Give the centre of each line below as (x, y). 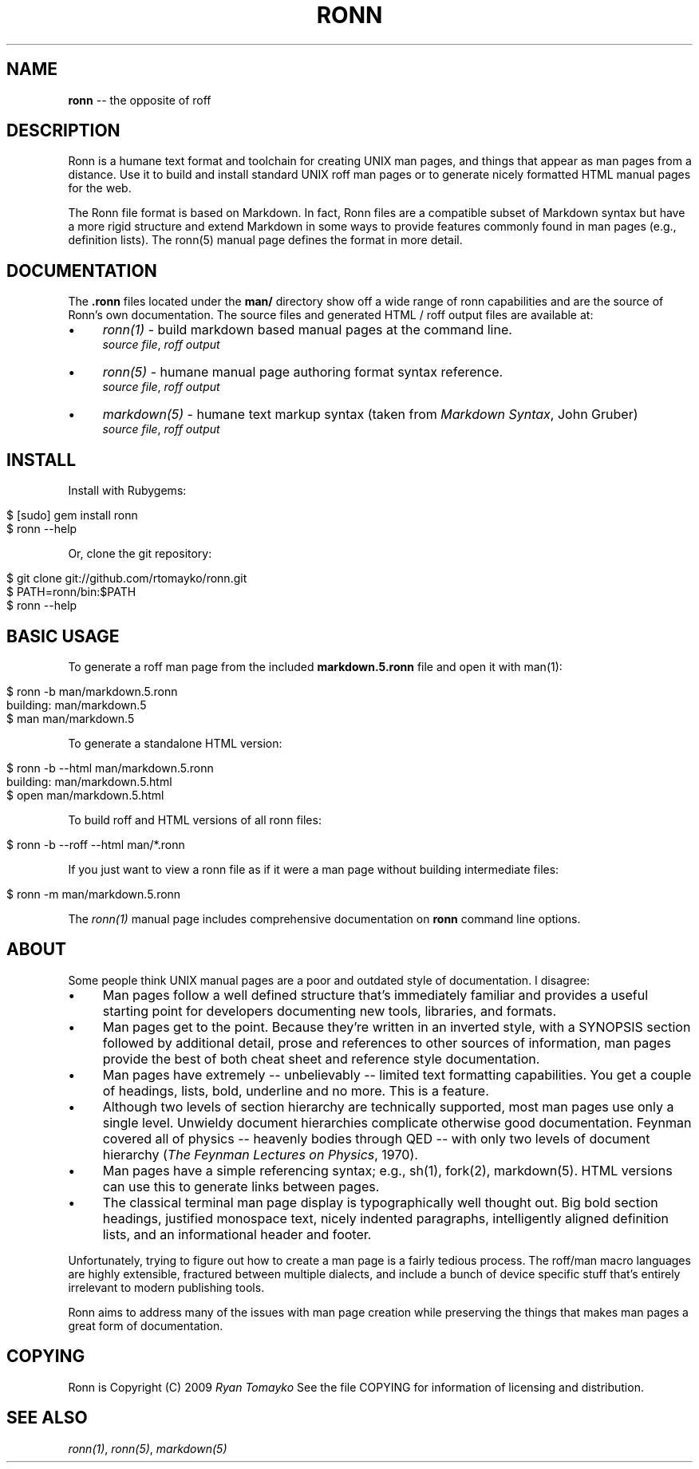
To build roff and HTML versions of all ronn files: (195, 819)
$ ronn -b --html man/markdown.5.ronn (110, 768)
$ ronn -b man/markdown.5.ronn (92, 691)
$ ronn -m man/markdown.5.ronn (94, 894)
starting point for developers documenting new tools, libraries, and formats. (330, 1011)
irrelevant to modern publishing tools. (166, 1287)
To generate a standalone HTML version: (175, 743)
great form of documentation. (146, 1325)
